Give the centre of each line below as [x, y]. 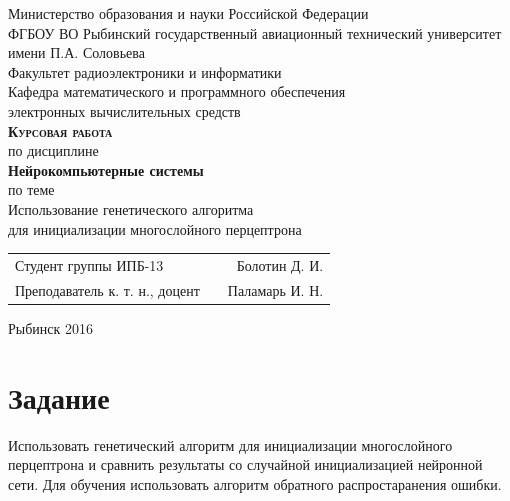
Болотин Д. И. [280, 264]
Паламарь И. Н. [275, 289]
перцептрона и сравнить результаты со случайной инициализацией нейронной [245, 464]
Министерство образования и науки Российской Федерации [188, 13]
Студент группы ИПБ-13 [89, 264]
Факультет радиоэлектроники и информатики [145, 71]
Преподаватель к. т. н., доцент [107, 289]
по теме [31, 189]
